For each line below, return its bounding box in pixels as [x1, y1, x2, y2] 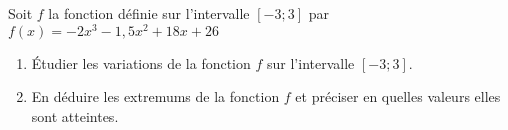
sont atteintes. [31, 105, 119, 126]
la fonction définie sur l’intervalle [48, 3, 250, 23]
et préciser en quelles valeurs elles [295, 86, 501, 107]
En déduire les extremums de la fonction [31, 86, 280, 107]
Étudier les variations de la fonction [31, 52, 251, 73]
